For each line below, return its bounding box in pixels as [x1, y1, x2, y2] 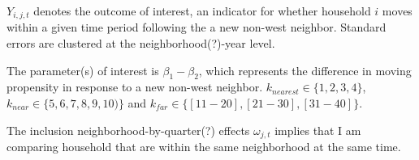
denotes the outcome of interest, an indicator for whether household [33, 2, 371, 19]
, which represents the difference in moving [198, 61, 412, 78]
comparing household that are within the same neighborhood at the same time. [6, 138, 401, 155]
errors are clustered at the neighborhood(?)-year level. [6, 35, 275, 52]
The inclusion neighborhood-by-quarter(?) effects [6, 121, 250, 138]
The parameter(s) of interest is [6, 61, 159, 78]
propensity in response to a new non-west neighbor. [6, 78, 263, 95]
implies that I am [274, 121, 361, 138]
